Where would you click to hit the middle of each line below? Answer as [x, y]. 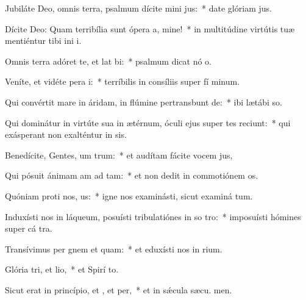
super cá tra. [29, 228]
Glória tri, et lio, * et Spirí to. [62, 269]
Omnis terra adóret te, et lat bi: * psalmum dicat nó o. [108, 61]
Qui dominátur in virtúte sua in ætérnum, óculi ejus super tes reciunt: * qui [148, 122]
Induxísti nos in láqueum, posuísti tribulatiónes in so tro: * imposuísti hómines [153, 216]
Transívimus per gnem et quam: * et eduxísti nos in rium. [114, 248]
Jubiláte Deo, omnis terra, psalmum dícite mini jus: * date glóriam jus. [138, 8]
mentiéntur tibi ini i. [43, 41]
